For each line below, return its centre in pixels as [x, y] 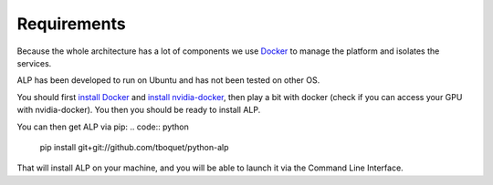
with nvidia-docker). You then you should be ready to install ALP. [139, 110]
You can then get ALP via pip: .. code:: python [103, 127]
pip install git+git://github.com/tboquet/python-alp [134, 147]
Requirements [72, 24]
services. [34, 63]
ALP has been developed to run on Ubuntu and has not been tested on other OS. [168, 80]
